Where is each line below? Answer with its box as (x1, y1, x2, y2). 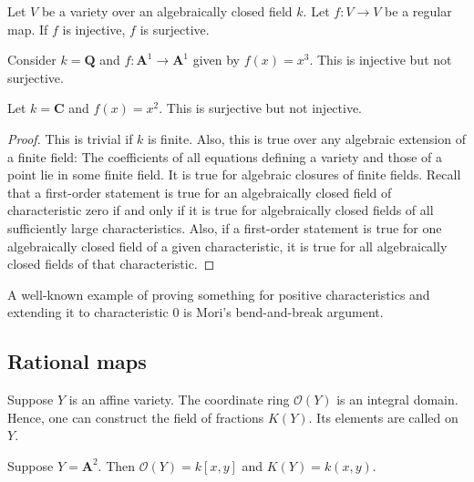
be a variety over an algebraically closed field (41, 2, 293, 20)
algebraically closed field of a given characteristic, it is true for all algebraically (7, 236, 448, 255)
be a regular (385, 2, 452, 20)
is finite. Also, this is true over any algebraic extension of (148, 128, 466, 148)
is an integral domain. (336, 390, 459, 409)
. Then (98, 456, 136, 475)
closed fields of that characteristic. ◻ (7, 254, 215, 273)
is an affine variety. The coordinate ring (68, 390, 290, 409)
